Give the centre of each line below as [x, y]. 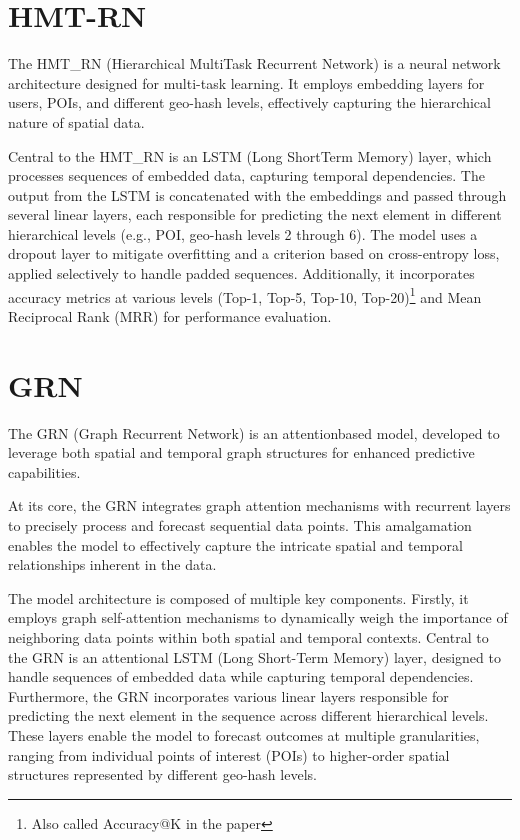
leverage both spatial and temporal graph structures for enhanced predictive [241, 452]
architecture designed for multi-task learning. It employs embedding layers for [246, 82]
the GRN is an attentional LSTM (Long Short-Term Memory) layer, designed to [254, 656]
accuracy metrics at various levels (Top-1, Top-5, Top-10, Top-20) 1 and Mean [245, 295]
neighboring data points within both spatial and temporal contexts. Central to [248, 636]
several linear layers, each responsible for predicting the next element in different [255, 214]
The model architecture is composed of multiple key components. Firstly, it [238, 597]
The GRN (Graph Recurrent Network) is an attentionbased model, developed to [254, 432]
